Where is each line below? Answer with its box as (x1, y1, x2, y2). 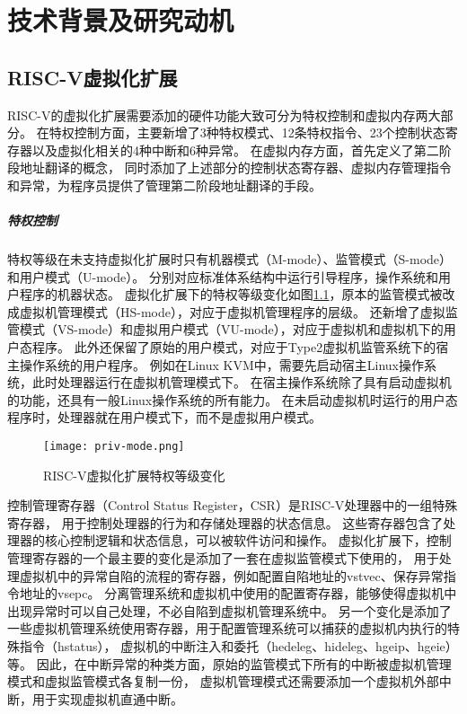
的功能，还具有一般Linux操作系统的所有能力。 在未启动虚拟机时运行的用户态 (7, 390, 458, 409)
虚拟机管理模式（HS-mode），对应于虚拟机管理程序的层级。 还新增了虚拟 (19, 302, 445, 321)
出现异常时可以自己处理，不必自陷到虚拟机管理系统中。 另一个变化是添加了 (7, 601, 452, 620)
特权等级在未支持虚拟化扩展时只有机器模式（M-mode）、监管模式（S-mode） (7, 250, 453, 269)
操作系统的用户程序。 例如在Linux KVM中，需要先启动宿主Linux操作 (19, 355, 424, 374)
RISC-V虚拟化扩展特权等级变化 (43, 465, 225, 484)
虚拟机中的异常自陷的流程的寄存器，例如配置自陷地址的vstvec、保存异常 (19, 566, 444, 585)
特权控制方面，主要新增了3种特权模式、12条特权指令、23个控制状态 (48, 123, 445, 142)
